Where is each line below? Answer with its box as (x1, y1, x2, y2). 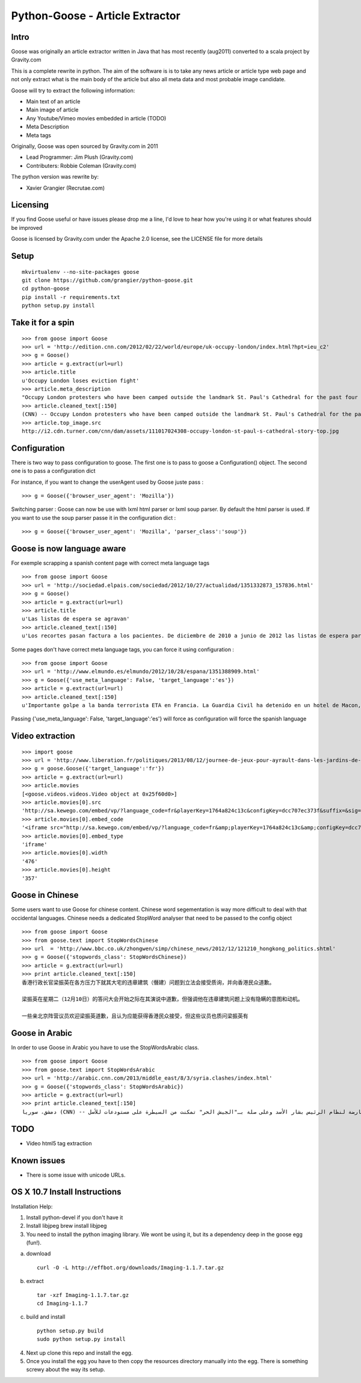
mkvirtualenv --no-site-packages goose (22, 268, 140, 275)
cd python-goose (22, 285, 70, 292)
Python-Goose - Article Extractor (11, 9, 180, 22)
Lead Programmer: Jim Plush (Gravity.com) (26, 153, 134, 161)
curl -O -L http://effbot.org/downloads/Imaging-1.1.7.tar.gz (37, 1264, 224, 1271)
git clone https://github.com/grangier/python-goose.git (22, 277, 194, 284)
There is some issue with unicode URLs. (26, 1171, 126, 1178)
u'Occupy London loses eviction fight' (22, 377, 140, 384)
